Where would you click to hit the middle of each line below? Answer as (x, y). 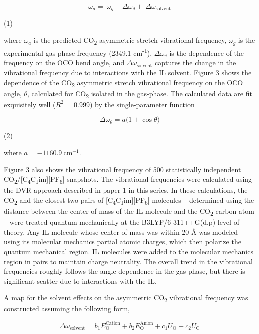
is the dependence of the (207, 53)
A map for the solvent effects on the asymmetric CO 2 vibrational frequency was (126, 298)
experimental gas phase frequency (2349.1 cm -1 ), (78, 52)
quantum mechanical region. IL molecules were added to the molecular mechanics (129, 251)
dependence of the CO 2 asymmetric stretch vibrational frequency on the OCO (124, 83)
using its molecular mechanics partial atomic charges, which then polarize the (123, 242)
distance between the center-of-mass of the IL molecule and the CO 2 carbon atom (129, 212)
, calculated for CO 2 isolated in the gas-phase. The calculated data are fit (140, 94)
